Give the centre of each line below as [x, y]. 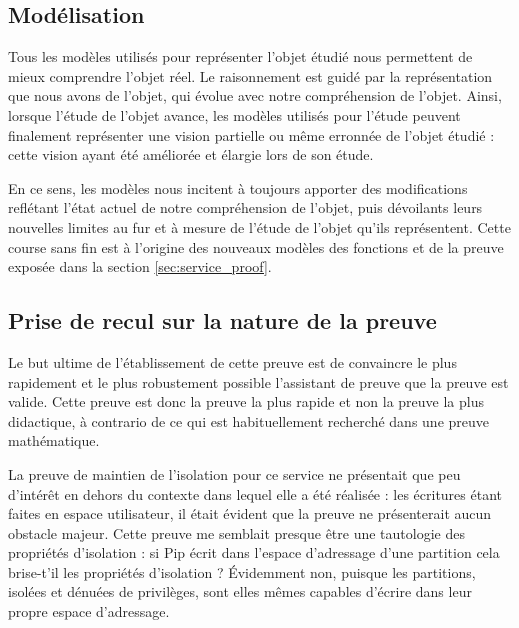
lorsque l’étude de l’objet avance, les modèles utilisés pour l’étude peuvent [234, 114]
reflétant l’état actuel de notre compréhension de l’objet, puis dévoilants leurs [245, 207]
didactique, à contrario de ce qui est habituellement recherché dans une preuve [248, 420]
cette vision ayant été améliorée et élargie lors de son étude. [191, 154]
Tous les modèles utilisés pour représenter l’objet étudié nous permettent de [240, 56]
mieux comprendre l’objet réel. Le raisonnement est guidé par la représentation [250, 75]
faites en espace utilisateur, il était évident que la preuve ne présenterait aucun [250, 513]
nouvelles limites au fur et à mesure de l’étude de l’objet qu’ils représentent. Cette [259, 226]
